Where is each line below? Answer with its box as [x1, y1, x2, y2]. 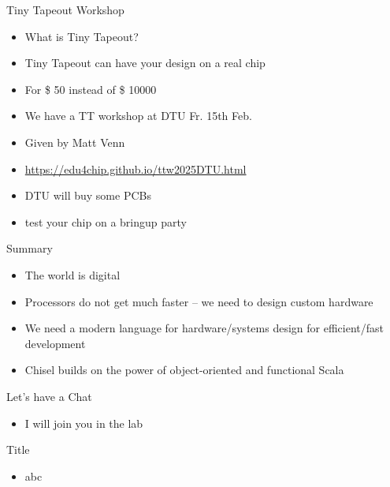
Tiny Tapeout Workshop [6, 2, 124, 17]
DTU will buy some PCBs [24, 187, 151, 204]
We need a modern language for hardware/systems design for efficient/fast [24, 320, 384, 336]
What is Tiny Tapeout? [24, 28, 139, 44]
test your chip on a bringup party [24, 213, 187, 230]
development [24, 335, 86, 351]
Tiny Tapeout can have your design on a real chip [24, 54, 266, 71]
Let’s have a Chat [6, 388, 92, 404]
